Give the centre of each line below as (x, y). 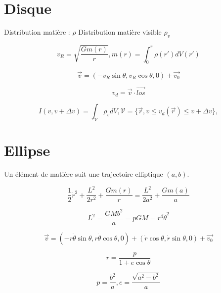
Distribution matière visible (120, 32)
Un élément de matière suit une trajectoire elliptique (84, 174)
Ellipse (27, 150)
